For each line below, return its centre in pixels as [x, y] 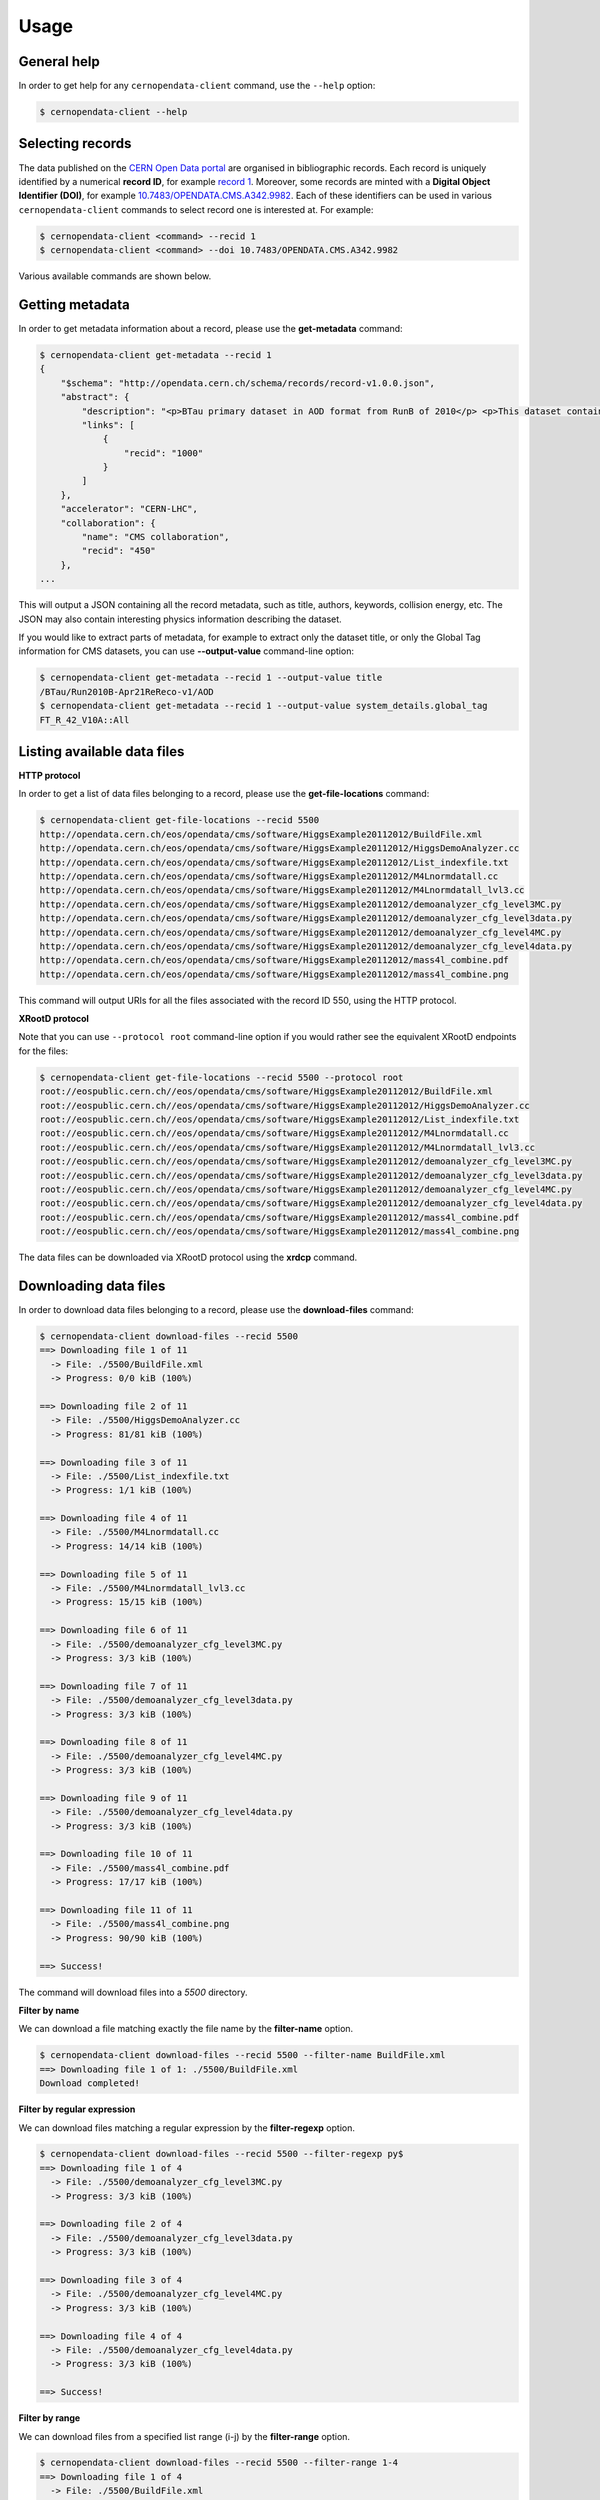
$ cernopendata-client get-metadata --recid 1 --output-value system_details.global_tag [264, 706]
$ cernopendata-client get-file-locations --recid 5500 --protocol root [221, 1077]
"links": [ [108, 424]
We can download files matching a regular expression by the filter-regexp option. [186, 2127]
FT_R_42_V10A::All [84, 719]
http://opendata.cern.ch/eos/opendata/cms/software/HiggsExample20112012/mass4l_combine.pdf [274, 960]
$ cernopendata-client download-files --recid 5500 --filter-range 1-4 [219, 2463]
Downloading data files [92, 1285]
